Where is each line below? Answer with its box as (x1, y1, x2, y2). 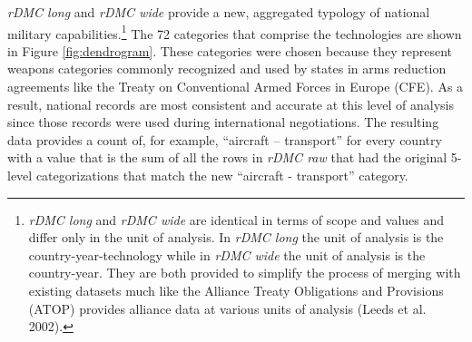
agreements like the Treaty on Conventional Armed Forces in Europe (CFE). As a (7, 77, 464, 96)
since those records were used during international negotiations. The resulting (7, 112, 439, 132)
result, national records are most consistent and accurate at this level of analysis (7, 94, 454, 113)
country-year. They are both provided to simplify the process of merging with (28, 263, 461, 282)
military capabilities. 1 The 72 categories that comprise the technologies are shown (7, 21, 462, 43)
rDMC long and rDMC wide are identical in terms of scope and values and (28, 210, 445, 229)
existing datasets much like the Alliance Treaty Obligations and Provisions (28, 280, 444, 299)
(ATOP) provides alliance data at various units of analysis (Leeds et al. (28, 298, 427, 318)
